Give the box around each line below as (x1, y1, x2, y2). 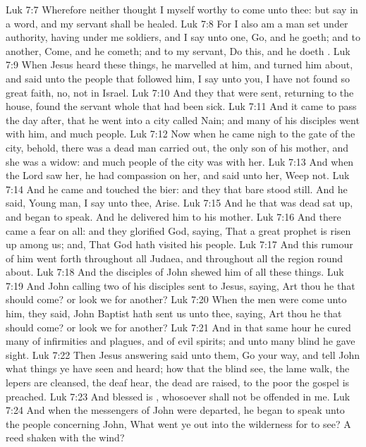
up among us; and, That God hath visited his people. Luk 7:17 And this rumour (6, 237, 353, 252)
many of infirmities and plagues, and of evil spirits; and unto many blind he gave (6, 333, 355, 348)
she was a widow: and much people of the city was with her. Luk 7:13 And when (6, 154, 354, 169)
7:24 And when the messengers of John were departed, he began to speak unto (6, 403, 345, 417)
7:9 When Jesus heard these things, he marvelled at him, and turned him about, (6, 57, 353, 72)
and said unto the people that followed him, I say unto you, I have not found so (6, 71, 350, 85)
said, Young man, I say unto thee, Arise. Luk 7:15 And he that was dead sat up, (6, 195, 353, 210)
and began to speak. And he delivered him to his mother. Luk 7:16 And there (6, 209, 341, 223)
